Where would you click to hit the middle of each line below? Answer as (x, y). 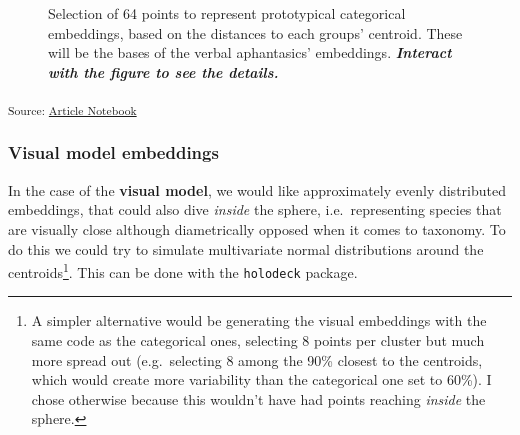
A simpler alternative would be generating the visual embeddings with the (259, 320)
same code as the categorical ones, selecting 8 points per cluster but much (258, 340)
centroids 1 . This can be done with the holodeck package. (183, 270)
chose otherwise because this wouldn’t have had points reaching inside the (258, 398)
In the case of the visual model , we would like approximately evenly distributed (257, 189)
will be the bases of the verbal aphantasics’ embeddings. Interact (250, 52)
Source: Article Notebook (72, 110)
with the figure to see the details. (163, 71)
